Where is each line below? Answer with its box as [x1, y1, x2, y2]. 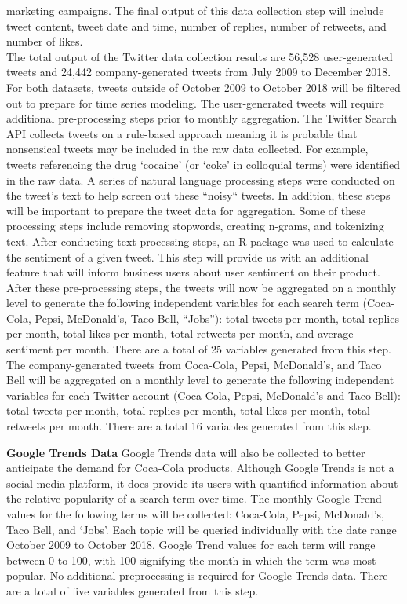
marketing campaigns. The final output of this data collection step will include [6, 2, 384, 18]
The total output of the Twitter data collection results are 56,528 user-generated [6, 48, 393, 64]
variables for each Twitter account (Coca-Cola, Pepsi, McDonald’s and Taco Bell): [6, 386, 401, 403]
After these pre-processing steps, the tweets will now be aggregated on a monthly [6, 279, 397, 295]
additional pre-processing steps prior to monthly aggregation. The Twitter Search [6, 110, 397, 126]
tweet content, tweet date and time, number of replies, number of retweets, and [6, 17, 387, 34]
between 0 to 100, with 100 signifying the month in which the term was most [6, 551, 376, 568]
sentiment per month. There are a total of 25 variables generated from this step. [6, 341, 391, 357]
